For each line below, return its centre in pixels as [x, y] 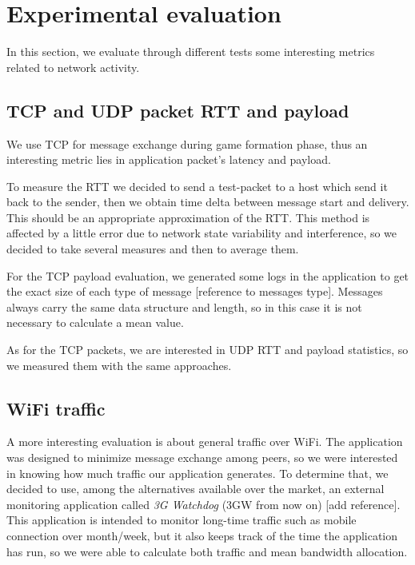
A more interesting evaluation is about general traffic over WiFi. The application [205, 442]
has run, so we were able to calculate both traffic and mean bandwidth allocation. [207, 551]
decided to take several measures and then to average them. [153, 249]
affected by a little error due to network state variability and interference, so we [202, 233]
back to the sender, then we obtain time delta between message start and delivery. [208, 202]
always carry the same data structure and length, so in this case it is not [184, 306]
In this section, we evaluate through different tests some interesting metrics [191, 52]
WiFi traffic [56, 408]
